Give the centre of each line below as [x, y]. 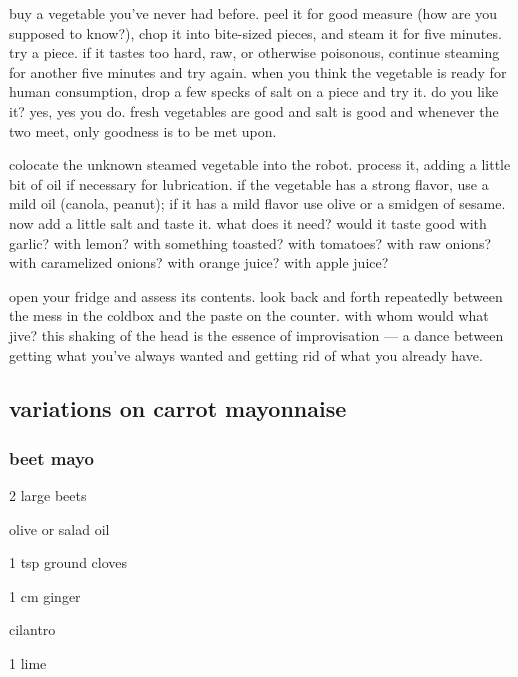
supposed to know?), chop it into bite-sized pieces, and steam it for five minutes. [255, 32]
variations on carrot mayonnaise [178, 408]
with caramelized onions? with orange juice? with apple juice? [199, 262]
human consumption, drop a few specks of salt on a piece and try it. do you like [254, 91]
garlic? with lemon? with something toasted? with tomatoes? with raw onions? [250, 242]
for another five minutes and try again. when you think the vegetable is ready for [258, 71]
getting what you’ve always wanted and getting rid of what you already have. [246, 354]
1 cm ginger [45, 595]
